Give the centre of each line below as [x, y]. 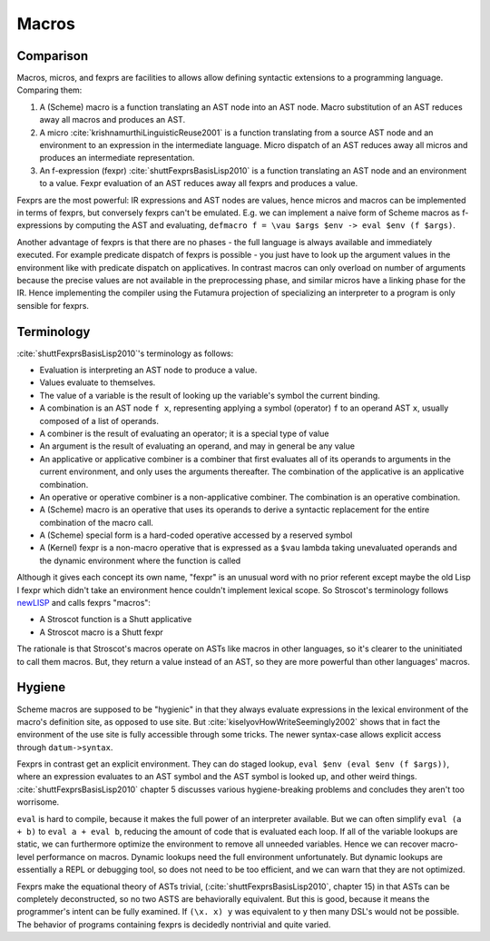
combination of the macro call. [97, 522]
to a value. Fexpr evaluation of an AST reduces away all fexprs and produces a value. [199, 183]
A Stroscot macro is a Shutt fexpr [101, 632]
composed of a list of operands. [99, 421]
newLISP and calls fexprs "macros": [84, 603]
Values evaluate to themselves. [98, 382]
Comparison [53, 56]
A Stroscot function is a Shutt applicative [116, 619]
